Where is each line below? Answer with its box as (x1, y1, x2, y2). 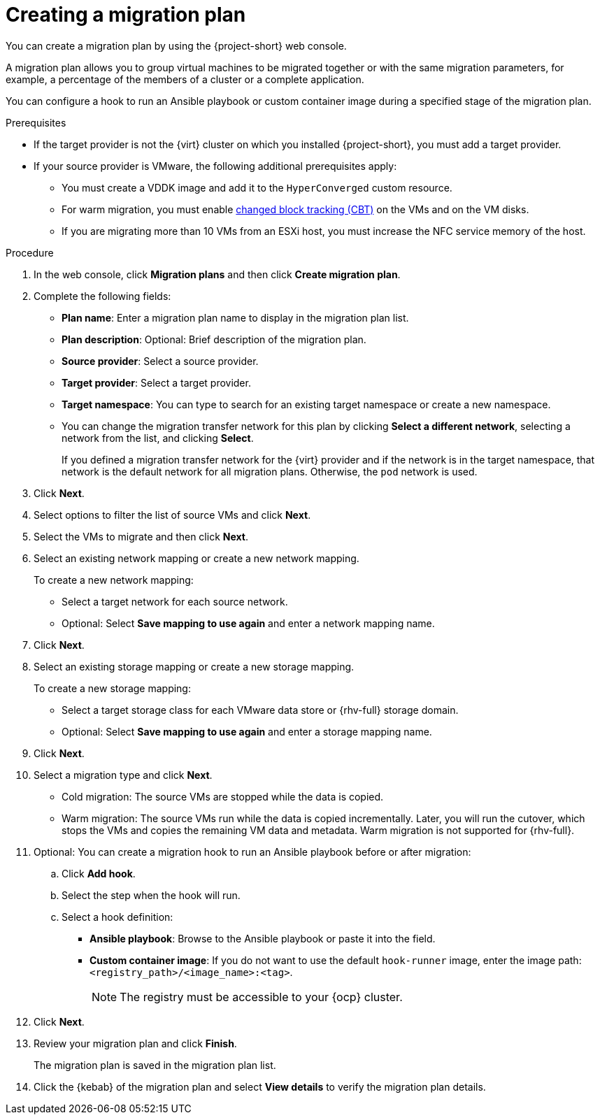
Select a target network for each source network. (62, 595, 288, 608)
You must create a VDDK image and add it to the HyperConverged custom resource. (62, 181, 452, 194)
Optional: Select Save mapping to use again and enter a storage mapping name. (62, 725, 432, 738)
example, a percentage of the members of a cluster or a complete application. (6, 73, 364, 85)
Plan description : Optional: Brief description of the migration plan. (62, 333, 366, 345)
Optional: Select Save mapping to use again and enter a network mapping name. (62, 617, 435, 629)
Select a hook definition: (62, 910, 173, 923)
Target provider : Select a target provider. (62, 376, 251, 389)
